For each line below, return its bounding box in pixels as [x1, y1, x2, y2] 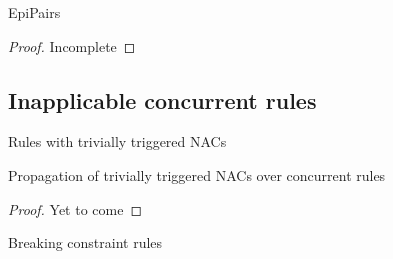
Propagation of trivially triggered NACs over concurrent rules [8, 164, 386, 185]
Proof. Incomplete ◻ [8, 35, 136, 56]
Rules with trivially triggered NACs [8, 131, 227, 152]
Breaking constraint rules [8, 232, 163, 253]
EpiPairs [8, 2, 61, 22]
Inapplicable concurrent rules [8, 84, 317, 115]
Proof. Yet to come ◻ [8, 198, 143, 219]
